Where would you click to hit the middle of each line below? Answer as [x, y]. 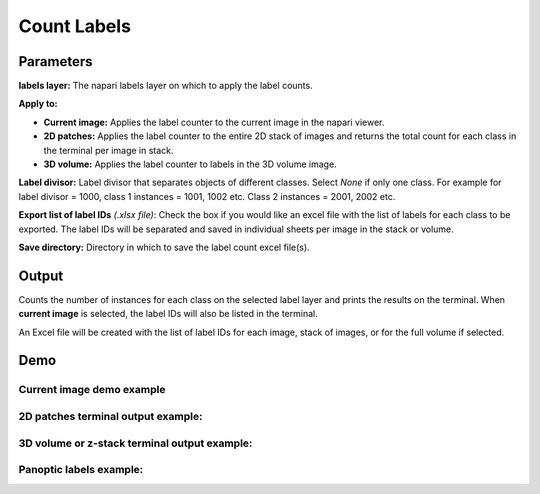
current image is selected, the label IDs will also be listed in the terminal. [168, 314]
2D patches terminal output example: [110, 416]
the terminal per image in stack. [108, 150]
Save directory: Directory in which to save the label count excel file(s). [164, 247]
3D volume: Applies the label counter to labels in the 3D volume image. [190, 164]
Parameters [55, 61]
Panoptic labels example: [81, 470]
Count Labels [75, 26]
